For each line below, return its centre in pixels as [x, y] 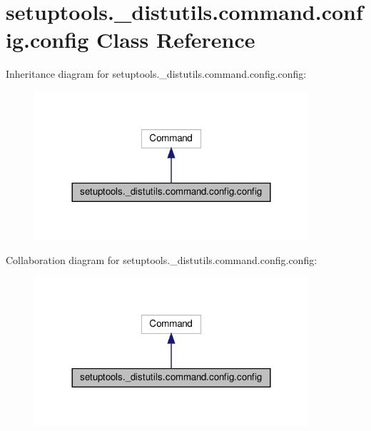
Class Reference [176, 40]
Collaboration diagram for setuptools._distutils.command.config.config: [162, 259]
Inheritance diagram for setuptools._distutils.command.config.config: [156, 74]
